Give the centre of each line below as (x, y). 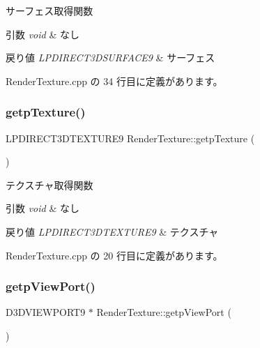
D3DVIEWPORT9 (46, 312)
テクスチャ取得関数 (49, 184)
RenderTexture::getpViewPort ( (164, 312)
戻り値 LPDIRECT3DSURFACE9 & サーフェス (110, 58)
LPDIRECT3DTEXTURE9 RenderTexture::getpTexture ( (130, 138)
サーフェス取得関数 (49, 10)
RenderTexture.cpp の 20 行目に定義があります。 (114, 255)
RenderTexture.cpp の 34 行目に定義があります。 (114, 81)
